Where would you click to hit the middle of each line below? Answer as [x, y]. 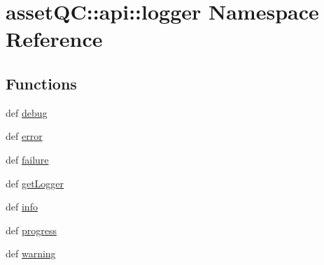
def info [22, 207]
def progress [31, 230]
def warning [31, 253]
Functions [41, 83]
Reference [54, 39]
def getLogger [35, 183]
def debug [27, 112]
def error [24, 136]
